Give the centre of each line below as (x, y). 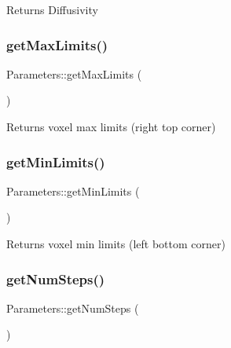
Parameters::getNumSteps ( (73, 308)
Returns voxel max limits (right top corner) (111, 126)
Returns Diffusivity (52, 9)
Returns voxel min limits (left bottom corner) (116, 244)
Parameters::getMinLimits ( (73, 190)
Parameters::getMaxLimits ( (74, 73)
